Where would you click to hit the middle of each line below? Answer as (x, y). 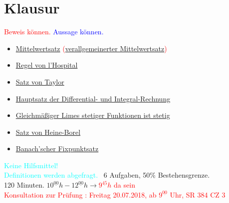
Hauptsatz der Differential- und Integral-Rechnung (93, 98)
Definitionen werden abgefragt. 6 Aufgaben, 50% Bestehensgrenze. (107, 175)
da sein (124, 185)
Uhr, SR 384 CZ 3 (198, 194)
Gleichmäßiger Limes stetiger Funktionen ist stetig (93, 115)
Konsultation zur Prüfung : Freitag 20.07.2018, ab (80, 194)
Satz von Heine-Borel (48, 132)
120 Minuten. (24, 185)
